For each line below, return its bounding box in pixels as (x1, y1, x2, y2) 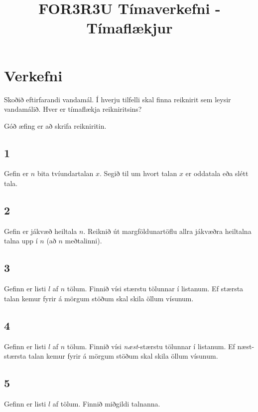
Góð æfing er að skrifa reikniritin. (4, 120, 107, 131)
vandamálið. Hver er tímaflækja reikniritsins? (4, 104, 142, 114)
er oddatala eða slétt (185, 168, 249, 179)
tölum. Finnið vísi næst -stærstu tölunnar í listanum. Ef (67, 341, 235, 351)
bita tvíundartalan (37, 168, 94, 179)
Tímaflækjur (86, 17, 173, 38)
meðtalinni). (65, 235, 102, 246)
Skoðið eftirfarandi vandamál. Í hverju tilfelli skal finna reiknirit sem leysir (4, 94, 231, 104)
